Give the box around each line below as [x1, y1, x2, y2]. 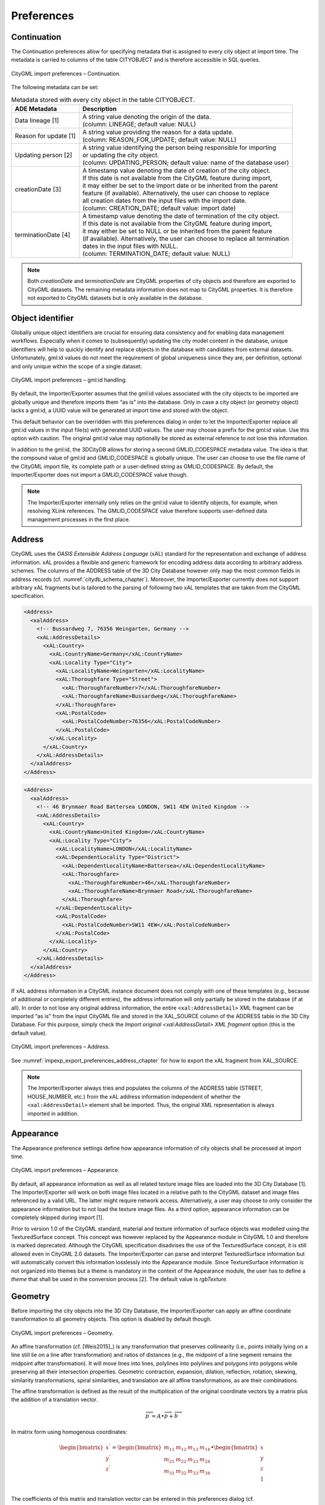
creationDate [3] [14, 185, 61, 193]
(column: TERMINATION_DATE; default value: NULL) [82, 250, 231, 258]
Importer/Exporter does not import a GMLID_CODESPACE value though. [11, 471, 188, 478]
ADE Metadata [14, 105, 57, 113]
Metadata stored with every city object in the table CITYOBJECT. [11, 95, 195, 104]
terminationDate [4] [14, 231, 70, 239]
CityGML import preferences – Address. [11, 1043, 110, 1050]
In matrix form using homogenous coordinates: [11, 1428, 128, 1435]
